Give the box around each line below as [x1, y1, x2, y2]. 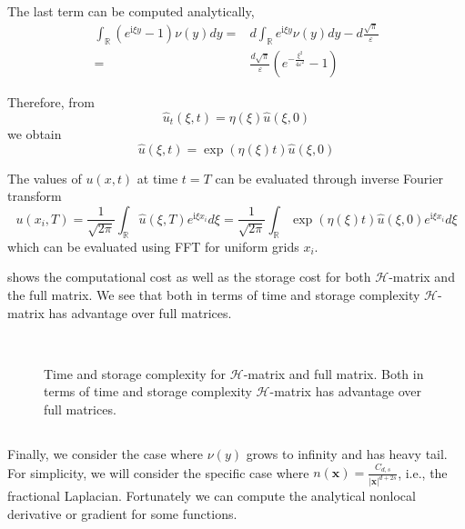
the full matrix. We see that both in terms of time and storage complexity [7, 284, 420, 304]
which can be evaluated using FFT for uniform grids [7, 236, 299, 255]
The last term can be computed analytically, [7, 2, 255, 20]
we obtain [7, 124, 62, 143]
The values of [7, 168, 82, 187]
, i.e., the [398, 463, 448, 482]
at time [136, 168, 178, 187]
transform [7, 186, 62, 205]
